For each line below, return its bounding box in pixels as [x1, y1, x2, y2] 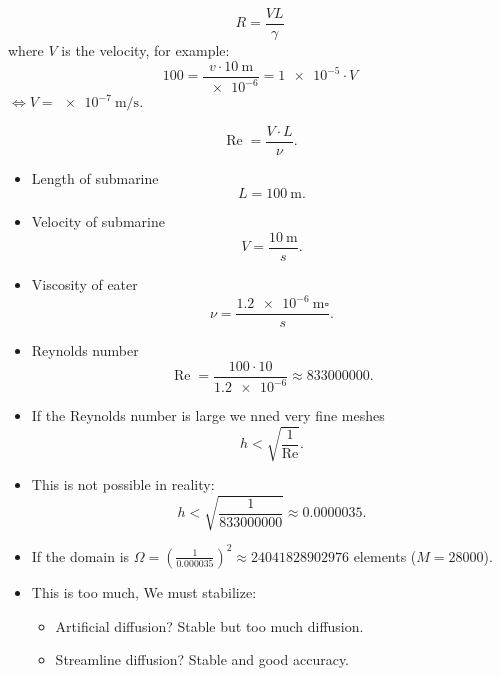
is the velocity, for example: [61, 40, 230, 61]
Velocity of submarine [31, 211, 165, 232]
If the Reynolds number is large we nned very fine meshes [31, 405, 385, 426]
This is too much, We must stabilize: [31, 581, 257, 602]
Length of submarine [31, 167, 159, 188]
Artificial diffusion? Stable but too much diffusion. [55, 615, 364, 636]
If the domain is [31, 545, 130, 566]
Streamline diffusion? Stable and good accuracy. [55, 649, 350, 670]
